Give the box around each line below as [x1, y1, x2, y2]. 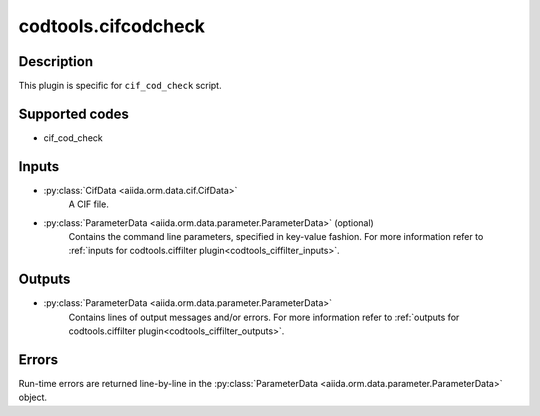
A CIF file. [68, 198, 109, 210]
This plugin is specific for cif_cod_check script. [18, 80, 222, 92]
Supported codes [18, 105, 130, 122]
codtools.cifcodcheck [18, 15, 205, 37]
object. [18, 391, 48, 404]
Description [18, 53, 94, 70]
